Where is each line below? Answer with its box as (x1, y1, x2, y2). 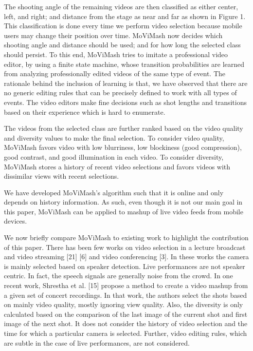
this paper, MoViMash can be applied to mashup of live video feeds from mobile (4, 206, 243, 216)
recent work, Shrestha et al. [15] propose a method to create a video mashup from (4, 280, 248, 290)
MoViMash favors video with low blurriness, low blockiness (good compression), (4, 142, 242, 152)
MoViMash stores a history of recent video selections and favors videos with (4, 161, 231, 171)
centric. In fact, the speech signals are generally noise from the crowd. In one (4, 270, 233, 281)
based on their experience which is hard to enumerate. (4, 106, 165, 117)
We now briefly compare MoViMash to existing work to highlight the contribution (4, 232, 249, 243)
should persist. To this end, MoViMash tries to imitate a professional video (4, 49, 228, 59)
